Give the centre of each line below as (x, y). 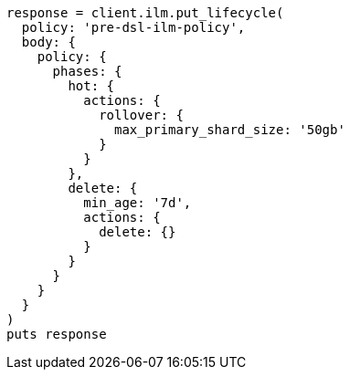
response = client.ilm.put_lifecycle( (145, 13)
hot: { (91, 86)
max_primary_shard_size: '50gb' (230, 130)
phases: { (87, 71)
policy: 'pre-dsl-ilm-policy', (133, 27)
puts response (57, 334)
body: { (48, 42)
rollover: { (141, 115)
